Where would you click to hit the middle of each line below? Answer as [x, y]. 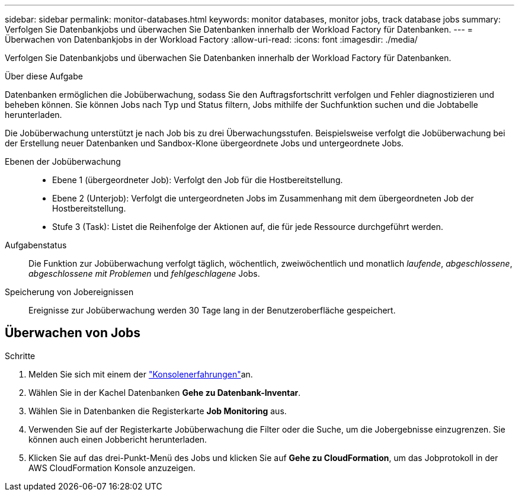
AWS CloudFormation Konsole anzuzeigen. [112, 468]
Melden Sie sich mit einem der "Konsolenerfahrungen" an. [141, 374]
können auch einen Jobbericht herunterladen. [118, 439]
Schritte [20, 356]
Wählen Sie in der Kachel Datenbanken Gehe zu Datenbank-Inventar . [165, 392]
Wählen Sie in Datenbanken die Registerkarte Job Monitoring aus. [158, 411]
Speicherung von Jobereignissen [69, 292]
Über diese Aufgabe [44, 76]
